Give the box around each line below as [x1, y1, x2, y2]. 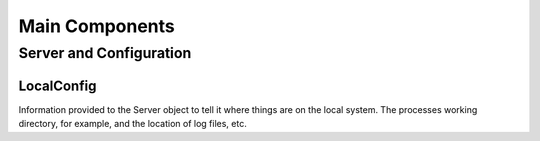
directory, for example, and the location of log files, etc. [18, 118, 247, 130]
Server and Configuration [18, 44, 192, 62]
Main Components [18, 15, 175, 37]
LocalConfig [18, 77, 97, 94]
